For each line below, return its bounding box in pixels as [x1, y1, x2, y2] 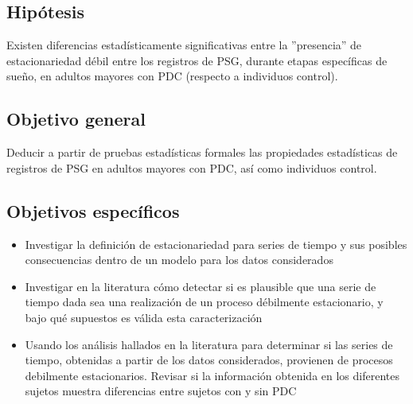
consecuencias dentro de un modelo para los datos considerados [25, 251, 333, 268]
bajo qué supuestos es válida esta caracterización [25, 309, 263, 325]
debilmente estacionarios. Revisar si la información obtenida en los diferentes [25, 367, 399, 383]
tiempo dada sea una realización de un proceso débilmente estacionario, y [25, 293, 384, 310]
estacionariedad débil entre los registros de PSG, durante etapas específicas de [6, 52, 388, 68]
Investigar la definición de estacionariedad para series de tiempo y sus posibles [25, 235, 407, 252]
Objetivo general [6, 107, 146, 131]
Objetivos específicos [6, 198, 180, 223]
